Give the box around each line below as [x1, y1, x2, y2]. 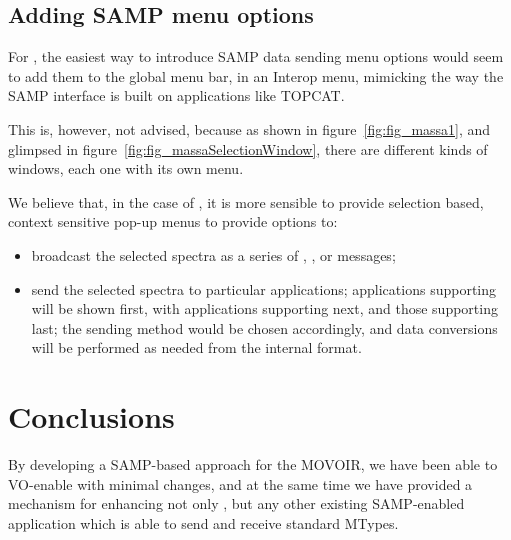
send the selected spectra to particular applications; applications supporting [31, 278, 497, 299]
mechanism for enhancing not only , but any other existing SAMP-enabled [8, 493, 465, 514]
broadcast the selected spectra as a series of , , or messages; [31, 244, 396, 265]
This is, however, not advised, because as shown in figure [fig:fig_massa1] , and [8, 118, 491, 139]
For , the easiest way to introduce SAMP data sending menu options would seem [8, 46, 504, 67]
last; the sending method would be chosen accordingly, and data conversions [31, 317, 498, 338]
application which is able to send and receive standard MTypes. [8, 512, 399, 533]
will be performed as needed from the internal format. [31, 337, 362, 358]
